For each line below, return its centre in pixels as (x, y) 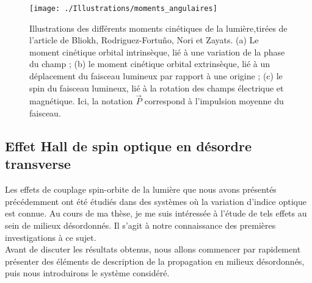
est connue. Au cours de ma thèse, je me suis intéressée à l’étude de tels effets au (156, 213)
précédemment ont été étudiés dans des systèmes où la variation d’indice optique (156, 201)
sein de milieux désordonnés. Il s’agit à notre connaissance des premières (140, 225)
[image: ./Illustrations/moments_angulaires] (123, 9)
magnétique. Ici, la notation (81, 101)
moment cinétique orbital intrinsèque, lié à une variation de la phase (157, 52)
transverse (38, 164)
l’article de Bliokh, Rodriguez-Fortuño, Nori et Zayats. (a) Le (144, 40)
